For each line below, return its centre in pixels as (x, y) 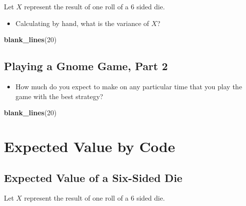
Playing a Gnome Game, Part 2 (86, 66)
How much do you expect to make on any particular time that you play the (129, 86)
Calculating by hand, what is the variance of (82, 23)
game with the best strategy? (59, 96)
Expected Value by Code (90, 146)
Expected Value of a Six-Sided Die (93, 177)
